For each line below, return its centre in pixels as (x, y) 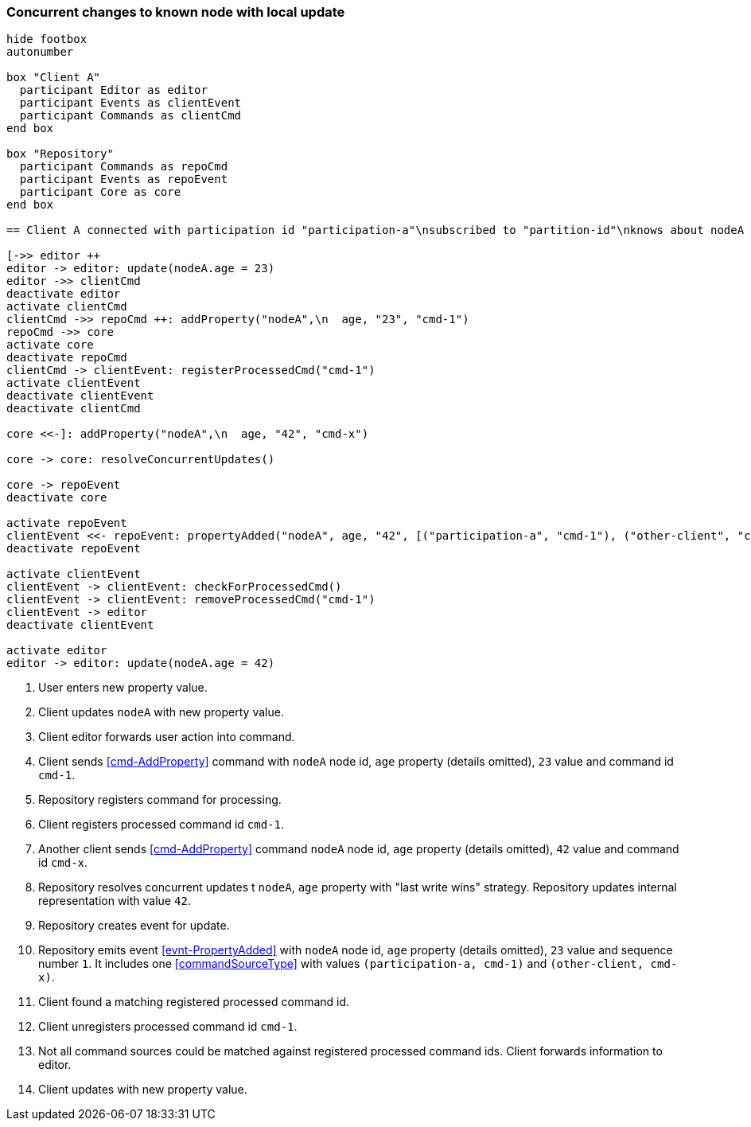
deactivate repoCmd (67, 358)
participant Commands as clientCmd (130, 116)
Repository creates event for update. (134, 926)
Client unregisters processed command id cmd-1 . (168, 1027)
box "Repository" (60, 154)
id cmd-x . (63, 863)
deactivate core (57, 498)
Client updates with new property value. (143, 1090)
